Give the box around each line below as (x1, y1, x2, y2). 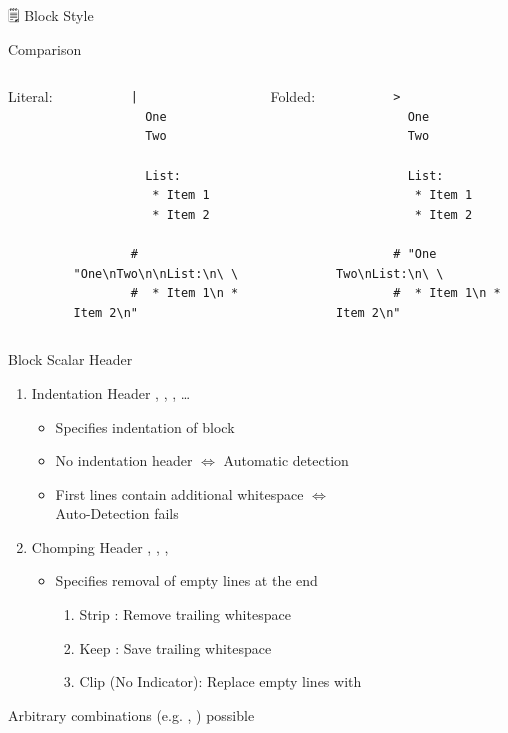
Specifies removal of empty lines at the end (55, 570, 318, 591)
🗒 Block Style (8, 5, 94, 25)
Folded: (270, 86, 316, 107)
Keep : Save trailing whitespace (79, 637, 272, 658)
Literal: (8, 86, 53, 107)
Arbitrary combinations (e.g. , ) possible (8, 704, 255, 725)
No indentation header (55, 450, 193, 471)
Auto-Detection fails (55, 503, 179, 524)
